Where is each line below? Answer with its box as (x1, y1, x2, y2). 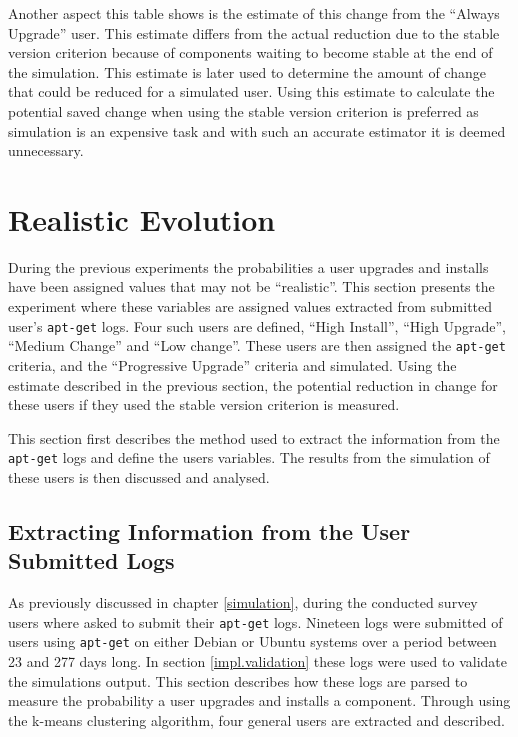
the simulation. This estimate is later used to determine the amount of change (8, 61, 486, 82)
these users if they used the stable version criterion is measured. (8, 394, 400, 415)
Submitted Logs (8, 545, 175, 576)
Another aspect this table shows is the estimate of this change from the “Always (8, 3, 500, 23)
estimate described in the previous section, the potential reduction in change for (8, 374, 498, 395)
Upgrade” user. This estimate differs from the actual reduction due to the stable (8, 22, 500, 43)
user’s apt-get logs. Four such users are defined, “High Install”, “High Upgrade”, (8, 315, 506, 336)
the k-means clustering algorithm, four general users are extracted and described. (8, 709, 505, 730)
